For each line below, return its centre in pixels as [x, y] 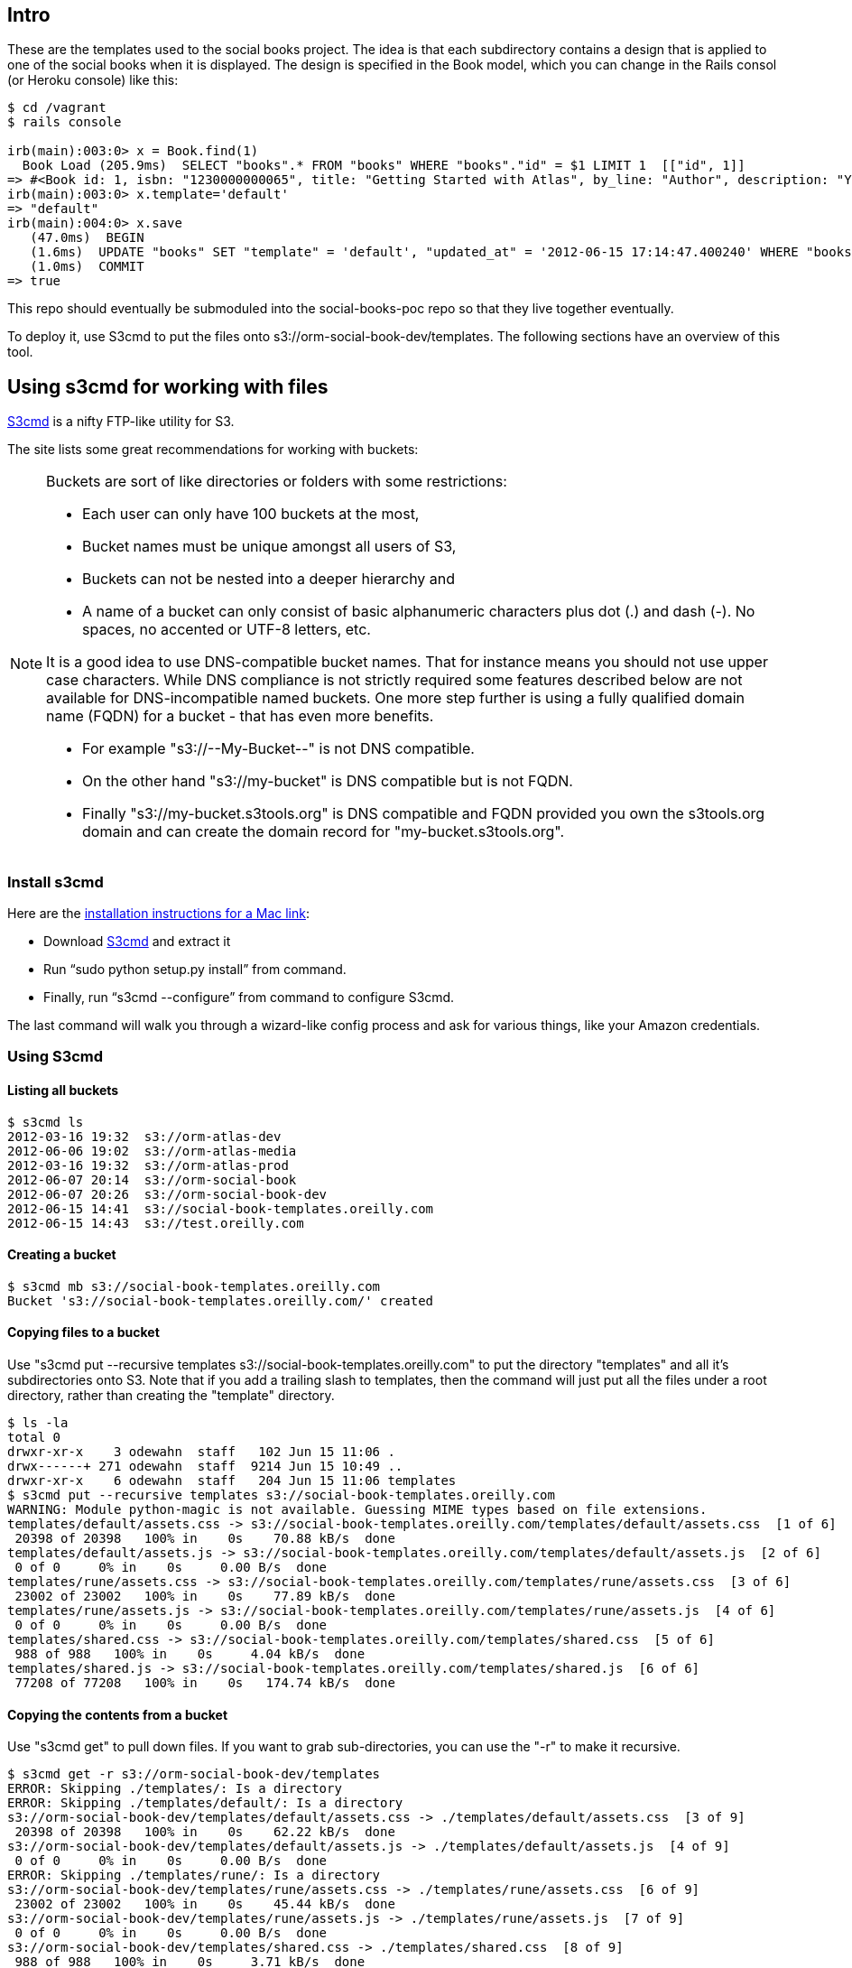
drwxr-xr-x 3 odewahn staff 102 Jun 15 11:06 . [201, 1452]
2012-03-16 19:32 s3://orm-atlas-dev [144, 1136]
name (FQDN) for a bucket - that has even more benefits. [240, 716]
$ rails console [65, 122]
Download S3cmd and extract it [137, 942]
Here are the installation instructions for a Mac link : [158, 914]
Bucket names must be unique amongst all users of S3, [269, 547]
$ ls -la [38, 1423]
